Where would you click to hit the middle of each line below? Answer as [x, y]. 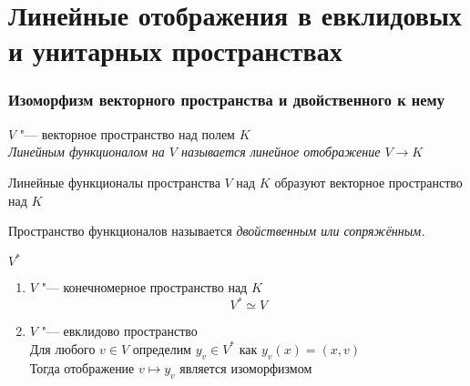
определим [162, 348]
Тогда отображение [82, 367]
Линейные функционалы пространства [114, 182]
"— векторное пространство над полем [127, 133]
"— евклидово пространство [119, 331]
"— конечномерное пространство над [144, 287]
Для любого [62, 348]
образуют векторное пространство [368, 182]
